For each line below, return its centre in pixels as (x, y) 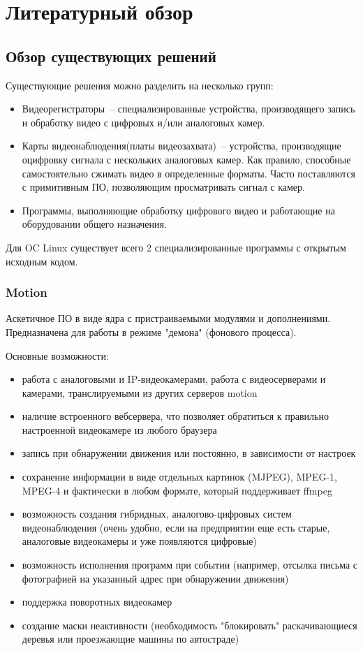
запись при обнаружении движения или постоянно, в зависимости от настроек (189, 453)
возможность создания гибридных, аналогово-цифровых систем (157, 514)
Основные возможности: (57, 355)
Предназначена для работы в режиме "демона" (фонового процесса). (151, 331)
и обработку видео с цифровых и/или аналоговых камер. (143, 122)
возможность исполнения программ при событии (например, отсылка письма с (190, 565)
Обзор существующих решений (111, 56)
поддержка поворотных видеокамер (97, 602)
